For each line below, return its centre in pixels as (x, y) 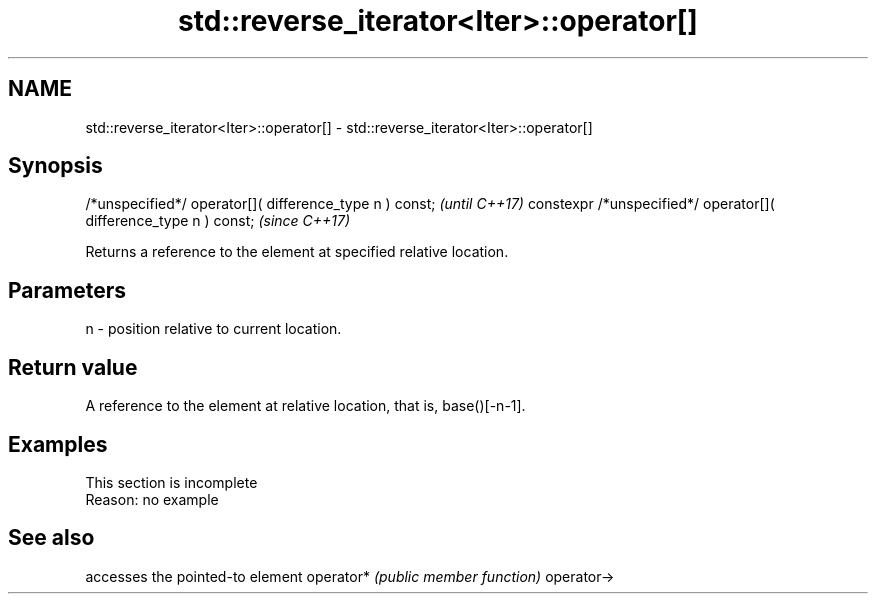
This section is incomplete (171, 482)
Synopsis (55, 166)
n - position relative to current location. (213, 329)
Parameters (67, 290)
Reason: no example (152, 499)
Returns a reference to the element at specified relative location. (297, 252)
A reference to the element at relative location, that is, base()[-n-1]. (305, 406)
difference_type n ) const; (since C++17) (218, 221)
